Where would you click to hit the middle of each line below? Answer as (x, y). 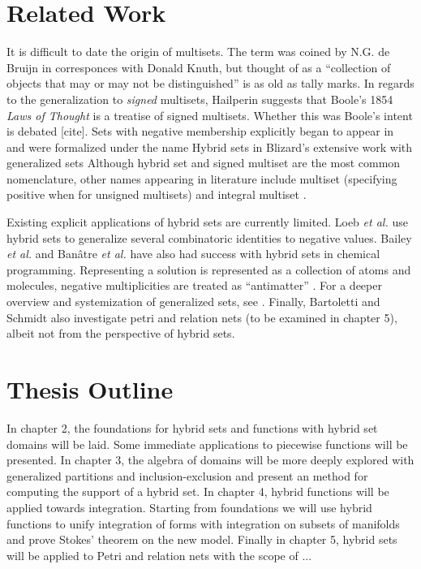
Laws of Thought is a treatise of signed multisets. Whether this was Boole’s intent (210, 115)
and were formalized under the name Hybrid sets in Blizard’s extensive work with (210, 147)
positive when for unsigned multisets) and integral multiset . (157, 194)
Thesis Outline (90, 389)
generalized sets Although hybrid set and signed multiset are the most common (204, 163)
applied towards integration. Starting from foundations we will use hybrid (189, 507)
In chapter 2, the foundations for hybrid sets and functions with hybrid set (192, 427)
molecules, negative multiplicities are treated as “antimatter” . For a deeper (194, 285)
